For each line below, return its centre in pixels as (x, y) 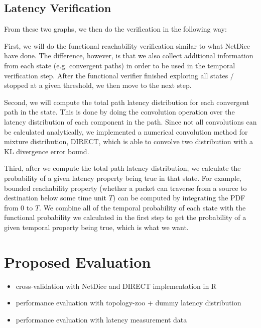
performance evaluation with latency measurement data (101, 319)
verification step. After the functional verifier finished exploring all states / (119, 75)
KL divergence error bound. (47, 151)
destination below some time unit (55, 198)
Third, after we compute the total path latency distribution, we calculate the (122, 168)
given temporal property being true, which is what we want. (96, 227)
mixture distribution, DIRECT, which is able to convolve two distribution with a (129, 141)
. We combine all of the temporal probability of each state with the (143, 207)
